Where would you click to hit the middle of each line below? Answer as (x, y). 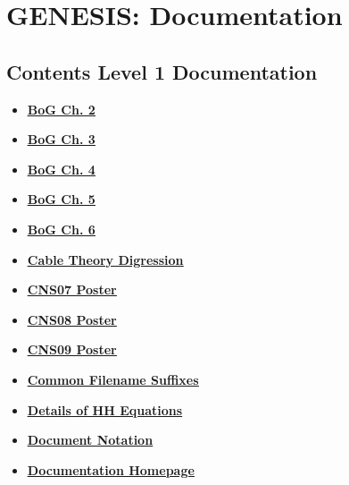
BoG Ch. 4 (61, 169)
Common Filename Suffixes (113, 379)
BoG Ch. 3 (61, 139)
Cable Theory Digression (105, 259)
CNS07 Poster (72, 289)
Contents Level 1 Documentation (162, 71)
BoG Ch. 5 (61, 199)
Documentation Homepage (111, 469)
